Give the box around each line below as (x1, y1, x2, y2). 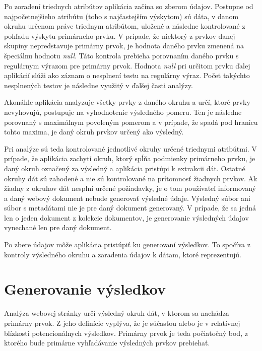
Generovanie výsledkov (4, 278, 166, 299)
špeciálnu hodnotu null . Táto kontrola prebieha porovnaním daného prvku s (4, 50, 239, 60)
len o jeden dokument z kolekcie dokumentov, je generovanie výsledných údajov (4, 212, 249, 223)
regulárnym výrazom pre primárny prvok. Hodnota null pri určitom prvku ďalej (4, 60, 250, 71)
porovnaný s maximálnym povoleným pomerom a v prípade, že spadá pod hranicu (4, 116, 258, 127)
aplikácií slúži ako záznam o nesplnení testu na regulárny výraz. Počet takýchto (4, 70, 250, 81)
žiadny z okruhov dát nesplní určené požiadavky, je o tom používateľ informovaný (4, 183, 256, 193)
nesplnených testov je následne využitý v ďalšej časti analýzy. (4, 80, 193, 90)
